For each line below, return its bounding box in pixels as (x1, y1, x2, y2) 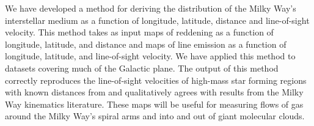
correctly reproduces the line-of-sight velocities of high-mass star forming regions (5, 73, 307, 86)
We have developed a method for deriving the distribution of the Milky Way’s (5, 2, 296, 14)
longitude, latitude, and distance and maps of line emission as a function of (5, 37, 287, 50)
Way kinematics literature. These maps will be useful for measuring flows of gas (5, 97, 304, 110)
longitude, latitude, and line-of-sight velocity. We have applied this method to (5, 50, 296, 62)
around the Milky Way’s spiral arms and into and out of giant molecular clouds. (5, 109, 305, 122)
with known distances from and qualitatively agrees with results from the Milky (5, 86, 304, 98)
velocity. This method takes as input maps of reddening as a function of (5, 26, 274, 39)
